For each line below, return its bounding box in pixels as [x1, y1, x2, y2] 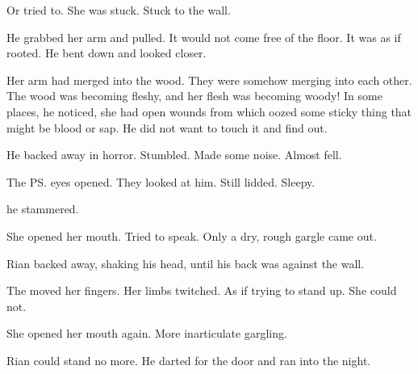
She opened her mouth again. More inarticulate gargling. [6, 325, 287, 342]
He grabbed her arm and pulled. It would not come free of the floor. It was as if [6, 28, 401, 45]
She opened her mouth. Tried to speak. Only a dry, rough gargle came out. [6, 227, 377, 244]
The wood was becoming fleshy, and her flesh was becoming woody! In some [6, 87, 382, 104]
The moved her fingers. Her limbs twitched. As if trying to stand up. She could [6, 282, 397, 299]
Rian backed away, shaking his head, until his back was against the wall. [6, 254, 365, 271]
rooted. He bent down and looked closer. [6, 44, 207, 61]
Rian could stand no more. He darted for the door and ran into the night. [6, 351, 371, 368]
